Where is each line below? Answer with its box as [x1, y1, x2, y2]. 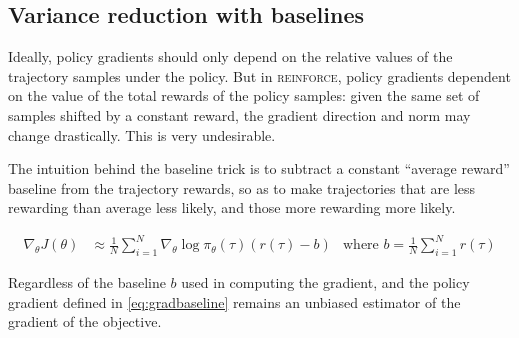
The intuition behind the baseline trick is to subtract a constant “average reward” [8, 158, 510, 179]
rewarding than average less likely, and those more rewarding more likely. [8, 197, 456, 218]
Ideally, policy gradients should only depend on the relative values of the [8, 46, 453, 67]
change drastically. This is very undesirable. [8, 124, 276, 145]
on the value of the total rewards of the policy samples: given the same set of [8, 85, 480, 106]
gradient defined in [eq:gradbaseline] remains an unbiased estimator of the [8, 291, 461, 312]
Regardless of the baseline [8, 272, 166, 293]
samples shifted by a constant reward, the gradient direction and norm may [8, 104, 471, 125]
